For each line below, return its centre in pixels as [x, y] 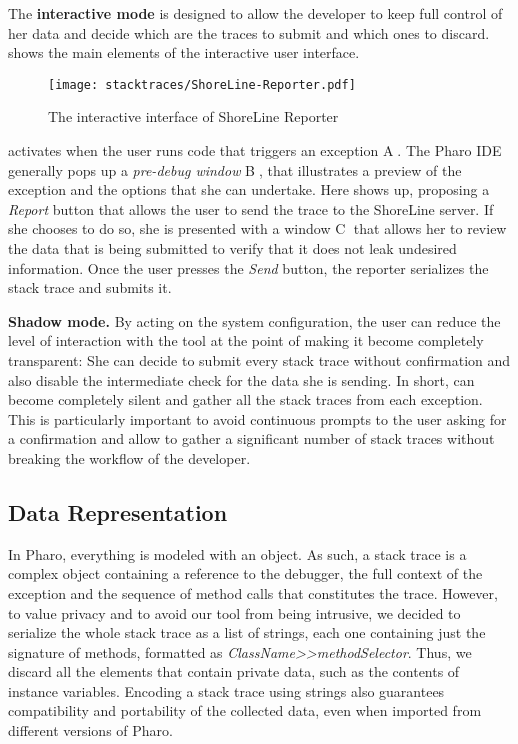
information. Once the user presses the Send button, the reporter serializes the [248, 267]
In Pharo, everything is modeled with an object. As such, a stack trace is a [237, 553]
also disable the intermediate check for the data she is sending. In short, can [241, 379]
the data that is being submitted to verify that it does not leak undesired [232, 248]
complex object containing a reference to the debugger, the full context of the [245, 573]
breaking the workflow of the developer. [129, 457]
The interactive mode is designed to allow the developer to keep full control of [255, 13]
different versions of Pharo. [90, 730]
